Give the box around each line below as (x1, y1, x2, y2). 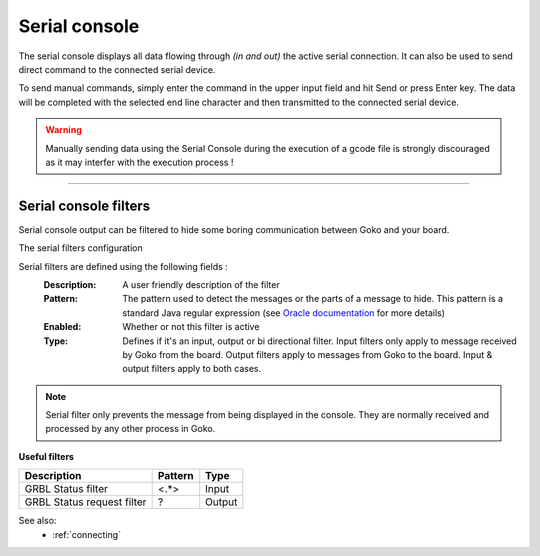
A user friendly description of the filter (122, 278, 280, 290)
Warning (45, 124, 82, 136)
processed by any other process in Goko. (45, 423, 216, 435)
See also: (18, 515, 57, 527)
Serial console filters (18, 197, 151, 214)
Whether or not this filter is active (122, 321, 260, 333)
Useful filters (18, 450, 75, 462)
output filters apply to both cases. (122, 363, 262, 375)
